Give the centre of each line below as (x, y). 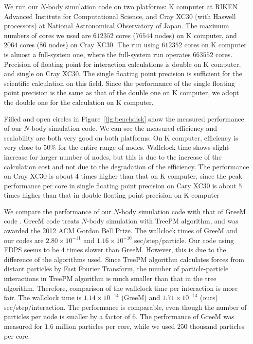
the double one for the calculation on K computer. (79, 102)
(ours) (209, 297)
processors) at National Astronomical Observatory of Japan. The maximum (117, 26)
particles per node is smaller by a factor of (67, 316)
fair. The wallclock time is (43, 297)
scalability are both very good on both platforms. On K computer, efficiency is (121, 137)
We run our (21, 6)
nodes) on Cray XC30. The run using (104, 45)
